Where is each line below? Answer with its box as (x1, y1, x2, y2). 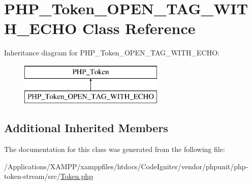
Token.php (60, 171, 93, 181)
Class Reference (82, 18, 196, 39)
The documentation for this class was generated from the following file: (4, 144, 225, 155)
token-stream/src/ (4, 171, 60, 181)
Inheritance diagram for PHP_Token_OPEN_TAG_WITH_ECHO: (4, 47, 219, 58)
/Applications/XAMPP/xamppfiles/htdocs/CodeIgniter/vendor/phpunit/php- (4, 161, 248, 171)
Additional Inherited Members (4, 120, 168, 136)
